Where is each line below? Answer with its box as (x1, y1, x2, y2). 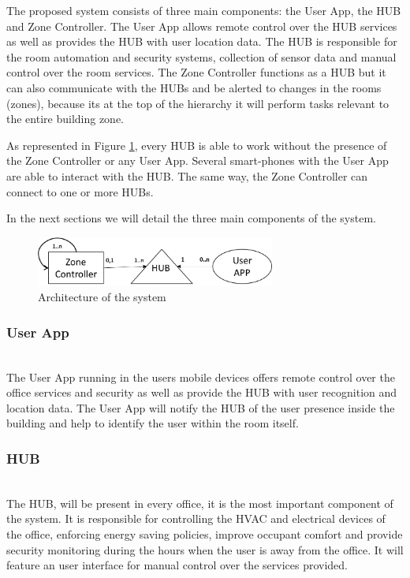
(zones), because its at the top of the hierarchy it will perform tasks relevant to (6, 95, 389, 111)
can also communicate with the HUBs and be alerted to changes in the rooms (6, 79, 382, 95)
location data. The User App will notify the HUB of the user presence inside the (6, 399, 395, 416)
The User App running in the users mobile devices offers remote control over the (6, 368, 395, 385)
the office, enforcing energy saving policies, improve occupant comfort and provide (6, 525, 403, 542)
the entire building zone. (6, 110, 125, 127)
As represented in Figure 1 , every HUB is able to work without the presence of (6, 136, 387, 153)
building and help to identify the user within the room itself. (6, 415, 299, 431)
